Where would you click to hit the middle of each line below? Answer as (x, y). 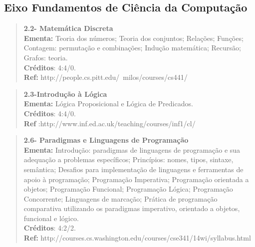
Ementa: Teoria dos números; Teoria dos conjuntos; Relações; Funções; (133, 38)
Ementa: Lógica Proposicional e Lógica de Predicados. (108, 104)
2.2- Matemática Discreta (68, 28)
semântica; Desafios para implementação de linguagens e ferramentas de (133, 169)
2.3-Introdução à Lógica (65, 94)
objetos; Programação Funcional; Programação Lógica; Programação (128, 189)
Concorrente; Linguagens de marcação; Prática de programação (121, 198)
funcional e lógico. (51, 218)
